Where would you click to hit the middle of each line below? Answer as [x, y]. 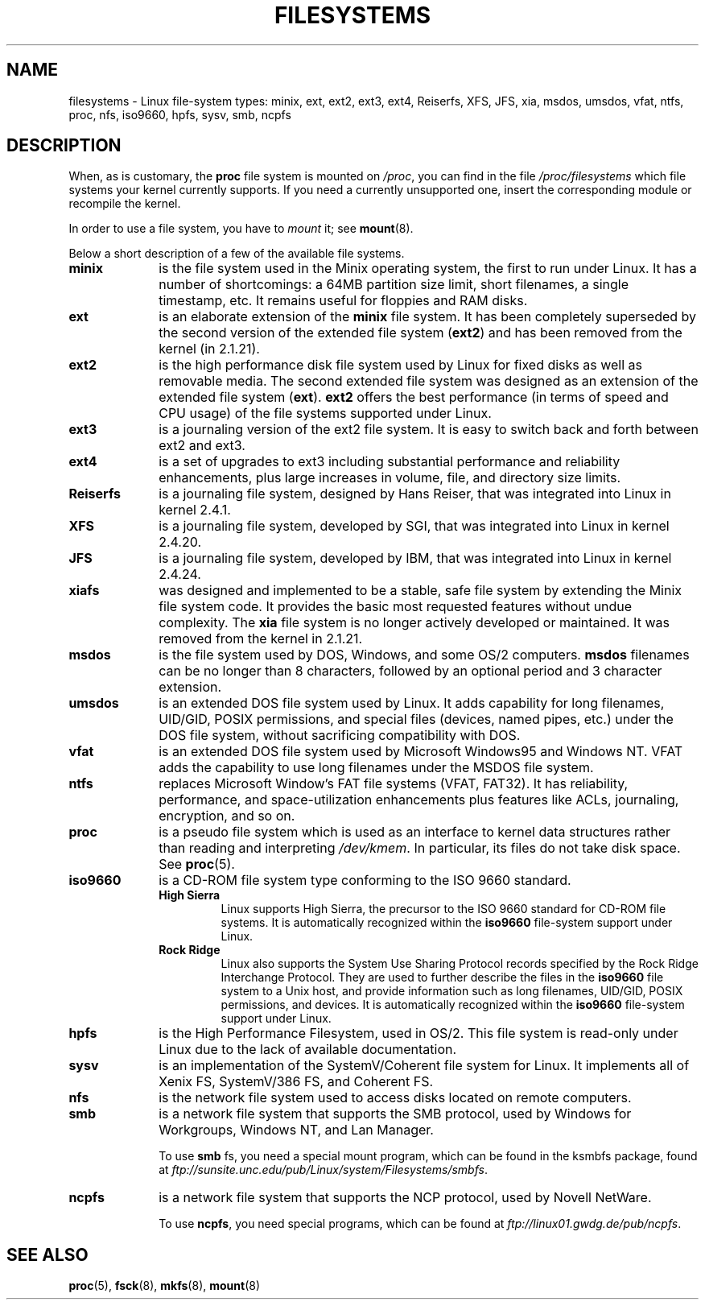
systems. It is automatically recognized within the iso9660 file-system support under [447, 923]
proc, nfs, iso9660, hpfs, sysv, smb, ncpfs [180, 114]
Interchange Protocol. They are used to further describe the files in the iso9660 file [442, 977]
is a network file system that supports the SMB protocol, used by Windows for [395, 1114]
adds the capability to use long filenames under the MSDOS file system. [376, 768]
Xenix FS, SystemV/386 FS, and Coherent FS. [296, 1082]
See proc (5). [197, 864]
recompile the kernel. [125, 204]
